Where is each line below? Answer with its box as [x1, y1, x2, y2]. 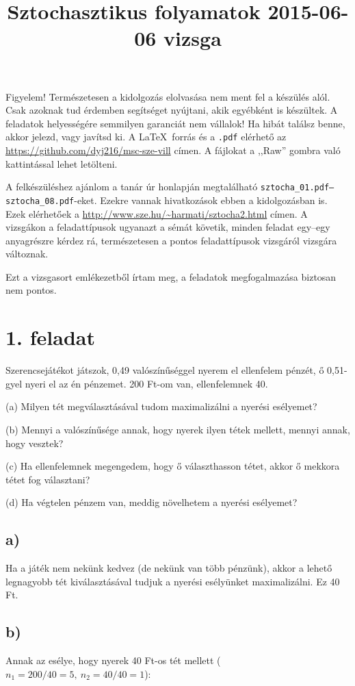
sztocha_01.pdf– [260, 183, 334, 193]
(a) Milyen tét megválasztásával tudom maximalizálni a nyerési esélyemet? [5, 399, 317, 414]
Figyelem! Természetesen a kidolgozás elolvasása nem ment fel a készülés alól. [5, 89, 330, 103]
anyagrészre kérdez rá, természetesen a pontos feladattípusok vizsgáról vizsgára [5, 233, 337, 247]
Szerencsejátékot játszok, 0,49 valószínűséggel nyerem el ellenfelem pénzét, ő [5, 363, 324, 377]
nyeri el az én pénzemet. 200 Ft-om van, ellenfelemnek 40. [25, 376, 268, 390]
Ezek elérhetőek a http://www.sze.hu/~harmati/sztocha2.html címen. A [5, 206, 308, 220]
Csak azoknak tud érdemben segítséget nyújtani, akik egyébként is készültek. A [5, 103, 338, 117]
